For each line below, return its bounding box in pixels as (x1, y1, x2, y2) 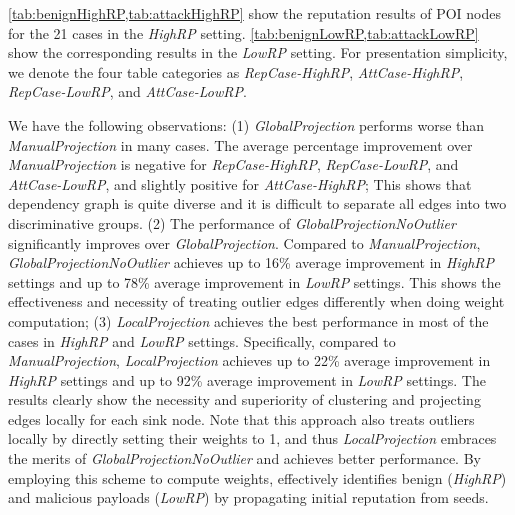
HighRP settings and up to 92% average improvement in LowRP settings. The (8, 369, 486, 390)
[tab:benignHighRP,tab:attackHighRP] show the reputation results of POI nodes (8, 3, 501, 23)
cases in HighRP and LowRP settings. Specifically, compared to (8, 330, 396, 351)
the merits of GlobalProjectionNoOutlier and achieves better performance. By (8, 448, 481, 469)
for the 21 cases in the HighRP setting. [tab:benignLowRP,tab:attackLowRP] (8, 22, 479, 43)
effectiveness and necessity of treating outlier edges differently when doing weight (8, 291, 505, 312)
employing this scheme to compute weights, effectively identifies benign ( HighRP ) (8, 467, 507, 488)
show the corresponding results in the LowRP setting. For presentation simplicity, (8, 42, 508, 63)
